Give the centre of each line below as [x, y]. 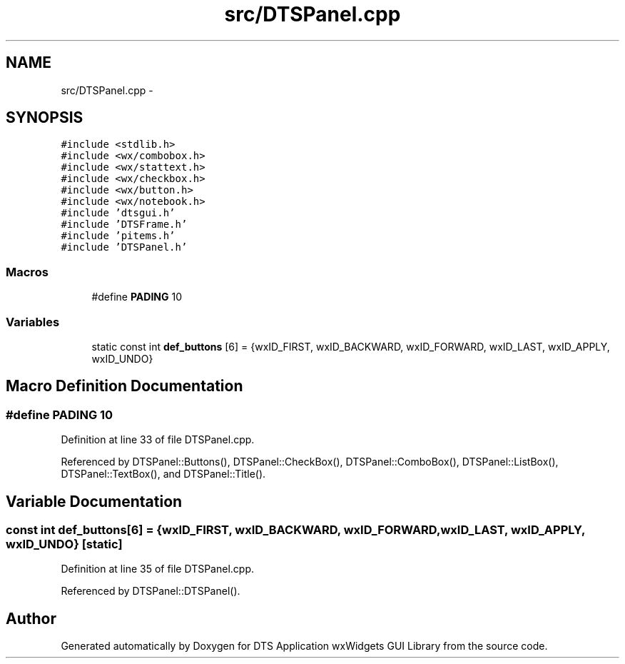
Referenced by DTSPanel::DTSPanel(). [151, 591]
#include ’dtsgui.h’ [118, 213]
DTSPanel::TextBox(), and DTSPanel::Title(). [163, 474]
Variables [33, 322]
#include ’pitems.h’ [118, 236]
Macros [27, 272]
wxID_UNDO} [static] [64, 544]
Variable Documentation [94, 501]
